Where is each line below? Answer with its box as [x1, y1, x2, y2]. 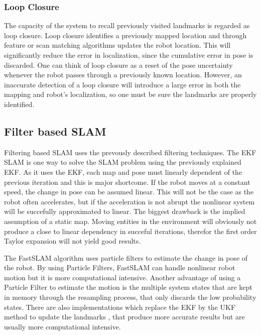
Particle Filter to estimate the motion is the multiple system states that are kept [4, 282, 252, 292]
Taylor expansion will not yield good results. [4, 236, 141, 246]
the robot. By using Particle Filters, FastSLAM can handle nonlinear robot [4, 262, 235, 273]
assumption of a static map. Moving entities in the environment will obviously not [4, 215, 257, 226]
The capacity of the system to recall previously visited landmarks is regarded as [4, 20, 250, 31]
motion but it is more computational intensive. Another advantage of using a [4, 272, 241, 282]
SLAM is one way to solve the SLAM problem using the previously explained [4, 157, 241, 167]
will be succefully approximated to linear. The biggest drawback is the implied [4, 206, 245, 216]
